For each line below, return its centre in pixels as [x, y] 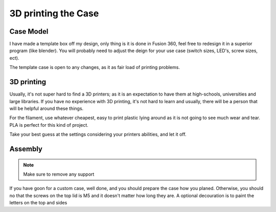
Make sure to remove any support [59, 174]
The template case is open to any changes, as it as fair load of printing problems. [95, 67]
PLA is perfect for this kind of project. [49, 125]
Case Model [29, 31]
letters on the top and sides [38, 203]
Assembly [26, 149]
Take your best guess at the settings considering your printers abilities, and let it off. [98, 134]
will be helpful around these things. [47, 108]
